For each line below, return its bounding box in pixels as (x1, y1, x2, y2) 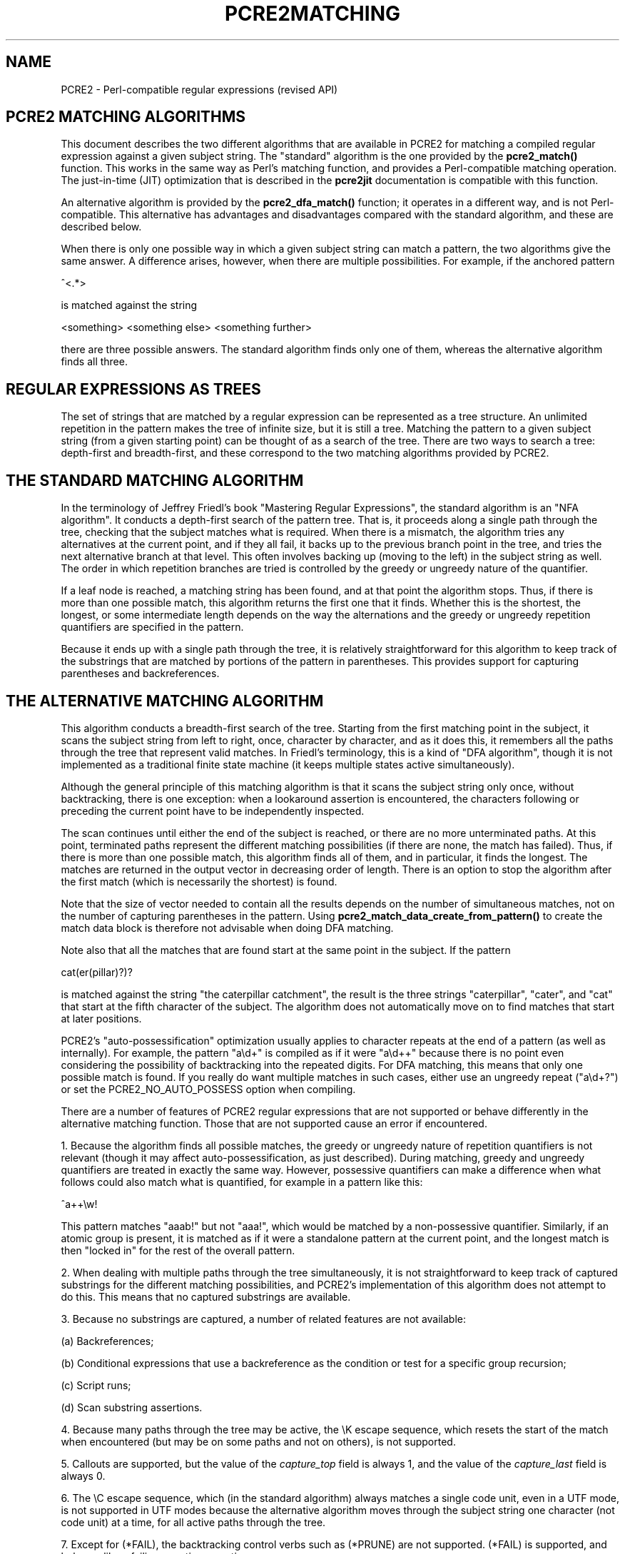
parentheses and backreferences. (61, 667, 220, 680)
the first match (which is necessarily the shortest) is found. (61, 875, 337, 888)
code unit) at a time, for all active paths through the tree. (61, 1515, 326, 1528)
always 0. (61, 1469, 106, 1482)
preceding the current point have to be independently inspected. (61, 804, 365, 817)
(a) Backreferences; (61, 1334, 154, 1347)
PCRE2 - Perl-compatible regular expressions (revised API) (61, 83, 338, 96)
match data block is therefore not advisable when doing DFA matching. (61, 921, 394, 934)
